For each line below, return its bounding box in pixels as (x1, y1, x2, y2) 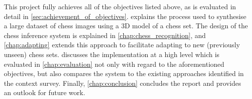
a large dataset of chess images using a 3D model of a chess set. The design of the (4, 20, 248, 31)
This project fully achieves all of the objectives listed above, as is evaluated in (4, 1, 236, 11)
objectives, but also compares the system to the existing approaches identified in (4, 68, 244, 79)
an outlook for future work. (4, 87, 85, 98)
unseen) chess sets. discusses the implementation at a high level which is (4, 49, 220, 59)
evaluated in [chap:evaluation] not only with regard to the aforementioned (4, 59, 225, 69)
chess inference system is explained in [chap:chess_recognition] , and (4, 30, 206, 40)
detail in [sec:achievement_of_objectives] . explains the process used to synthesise (4, 11, 247, 21)
